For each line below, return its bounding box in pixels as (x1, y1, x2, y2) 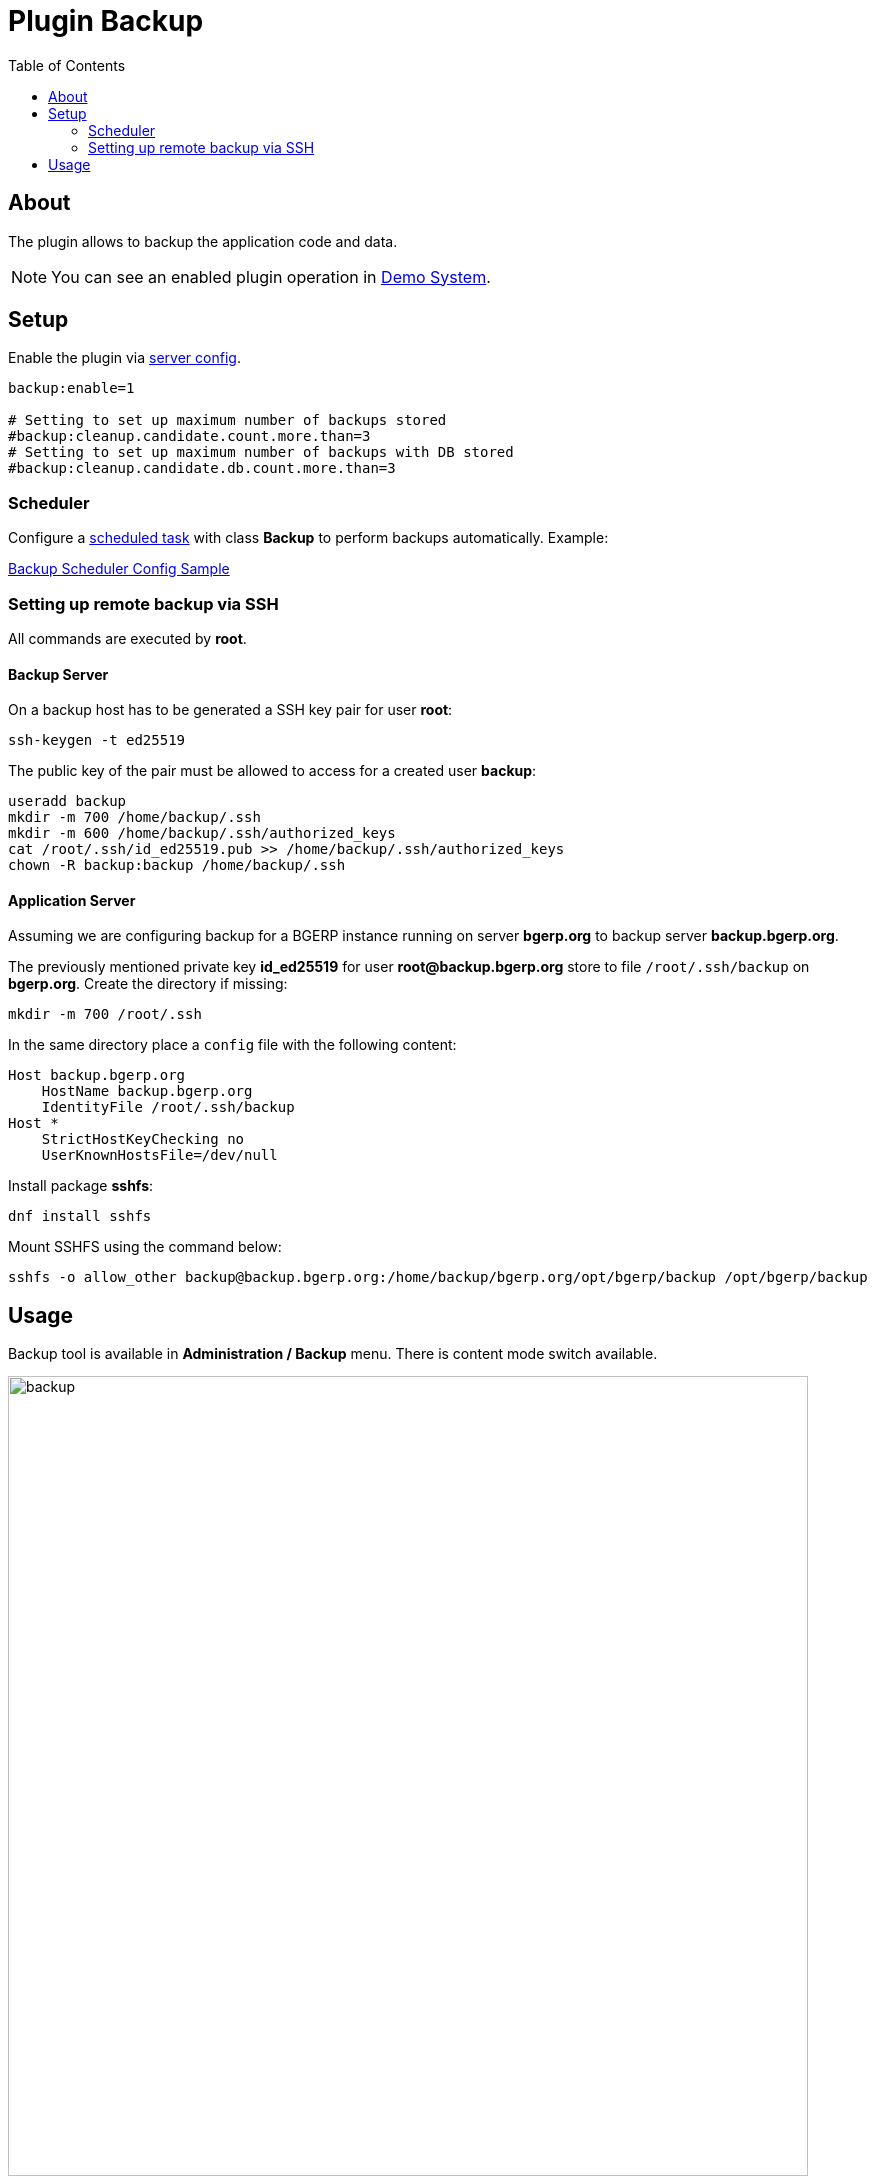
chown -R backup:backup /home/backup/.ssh (8, 857, 346, 874)
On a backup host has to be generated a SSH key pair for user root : (8, 701, 453, 719)
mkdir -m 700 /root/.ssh (8, 1006, 202, 1023)
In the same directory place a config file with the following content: (8, 1036, 457, 1054)
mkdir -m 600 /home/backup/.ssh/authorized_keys (8, 825, 396, 842)
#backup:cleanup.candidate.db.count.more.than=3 (8, 460, 396, 477)
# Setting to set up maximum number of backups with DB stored (8, 444, 514, 461)
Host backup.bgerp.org (8, 1067, 186, 1084)
